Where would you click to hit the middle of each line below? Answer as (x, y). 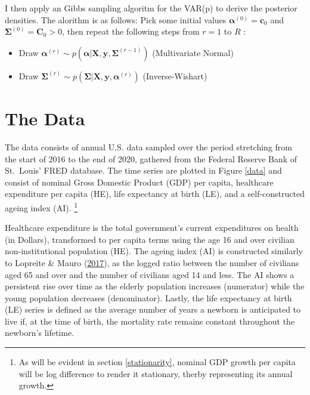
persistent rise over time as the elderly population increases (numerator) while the (155, 286)
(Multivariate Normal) (193, 52)
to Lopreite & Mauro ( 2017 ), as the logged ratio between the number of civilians (152, 262)
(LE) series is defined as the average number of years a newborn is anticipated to (153, 309)
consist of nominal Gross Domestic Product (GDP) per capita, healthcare (139, 182)
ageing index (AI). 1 (41, 206)
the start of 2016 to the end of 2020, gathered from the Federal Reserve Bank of (151, 158)
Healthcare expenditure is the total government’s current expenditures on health (152, 228)
